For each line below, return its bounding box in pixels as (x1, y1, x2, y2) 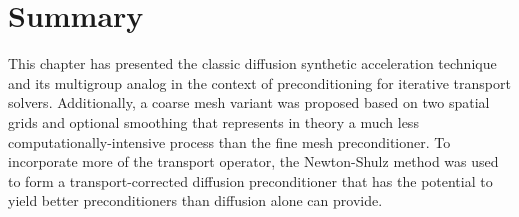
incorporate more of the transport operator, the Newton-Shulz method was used (8, 151, 499, 172)
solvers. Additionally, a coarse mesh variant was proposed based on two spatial (8, 92, 490, 113)
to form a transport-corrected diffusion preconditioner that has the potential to (8, 170, 493, 191)
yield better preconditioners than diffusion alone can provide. (8, 190, 383, 211)
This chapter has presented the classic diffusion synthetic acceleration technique (8, 53, 497, 74)
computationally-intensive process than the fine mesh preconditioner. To (8, 131, 451, 152)
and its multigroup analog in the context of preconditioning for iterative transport (8, 72, 511, 93)
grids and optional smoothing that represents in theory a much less (8, 111, 419, 132)
